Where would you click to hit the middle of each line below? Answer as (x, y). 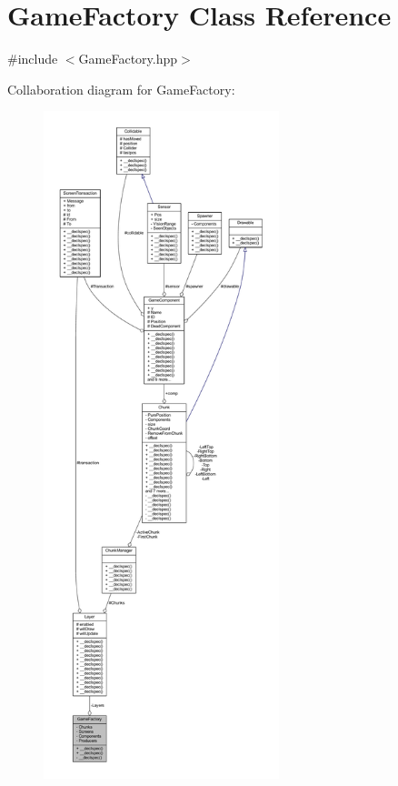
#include (33, 59)
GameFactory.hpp (128, 59)
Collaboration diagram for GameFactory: (121, 89)
